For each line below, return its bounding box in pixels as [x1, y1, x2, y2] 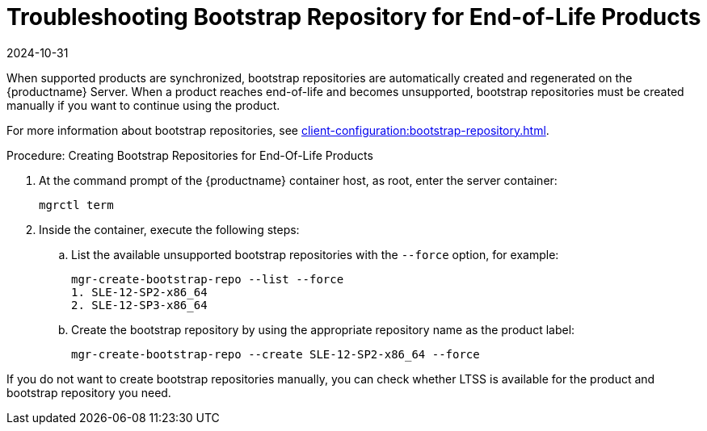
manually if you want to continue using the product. [6, 98, 280, 112]
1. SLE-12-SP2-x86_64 [71, 285, 208, 299]
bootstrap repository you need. [6, 385, 171, 400]
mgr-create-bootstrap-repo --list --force [71, 272, 344, 286]
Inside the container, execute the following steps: [39, 222, 300, 236]
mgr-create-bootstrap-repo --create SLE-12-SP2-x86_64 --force [71, 347, 480, 361]
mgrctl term [39, 198, 114, 211]
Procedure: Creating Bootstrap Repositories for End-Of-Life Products [6, 148, 373, 162]
